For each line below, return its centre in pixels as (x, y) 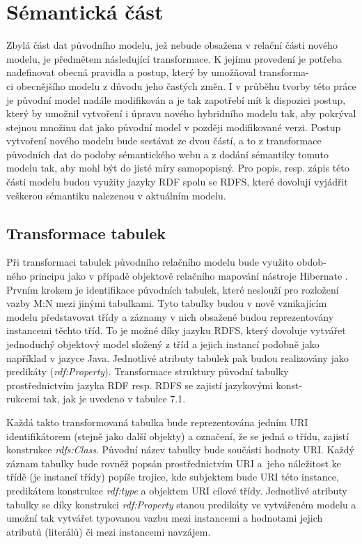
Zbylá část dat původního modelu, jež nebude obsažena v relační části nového (172, 45)
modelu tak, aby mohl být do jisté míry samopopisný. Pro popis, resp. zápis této (178, 168)
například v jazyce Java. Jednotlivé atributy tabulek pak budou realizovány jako (178, 357)
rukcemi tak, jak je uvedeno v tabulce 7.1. (96, 399)
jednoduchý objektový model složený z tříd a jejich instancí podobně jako (163, 344)
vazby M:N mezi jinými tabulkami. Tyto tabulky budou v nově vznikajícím (167, 303)
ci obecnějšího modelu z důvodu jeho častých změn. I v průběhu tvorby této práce (181, 85)
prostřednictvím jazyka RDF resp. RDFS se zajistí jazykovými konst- (155, 385)
